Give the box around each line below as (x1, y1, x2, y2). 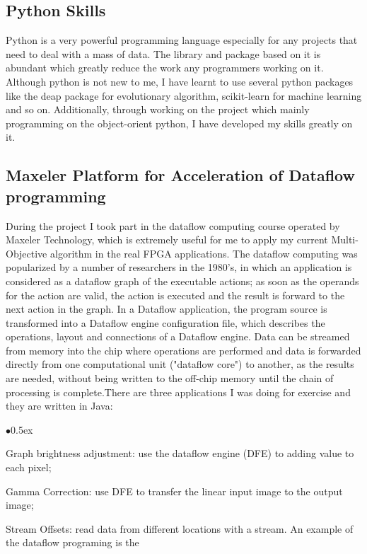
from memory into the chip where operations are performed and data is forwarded (6, 342, 361, 357)
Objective (6, 246, 47, 260)
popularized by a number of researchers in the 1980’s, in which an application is (6, 260, 352, 275)
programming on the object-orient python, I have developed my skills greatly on (6, 115, 353, 130)
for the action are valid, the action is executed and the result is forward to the (6, 287, 345, 302)
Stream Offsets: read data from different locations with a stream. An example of (6, 521, 354, 536)
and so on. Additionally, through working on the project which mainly (6, 102, 310, 117)
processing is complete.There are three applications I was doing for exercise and (6, 384, 351, 399)
